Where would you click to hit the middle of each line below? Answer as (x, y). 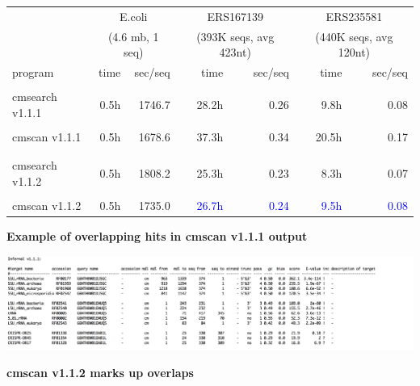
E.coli (134, 16)
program (33, 72)
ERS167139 (235, 16)
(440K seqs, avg (354, 36)
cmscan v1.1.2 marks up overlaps (100, 372)
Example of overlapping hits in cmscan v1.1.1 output (157, 235)
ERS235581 (354, 16)
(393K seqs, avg (235, 36)
